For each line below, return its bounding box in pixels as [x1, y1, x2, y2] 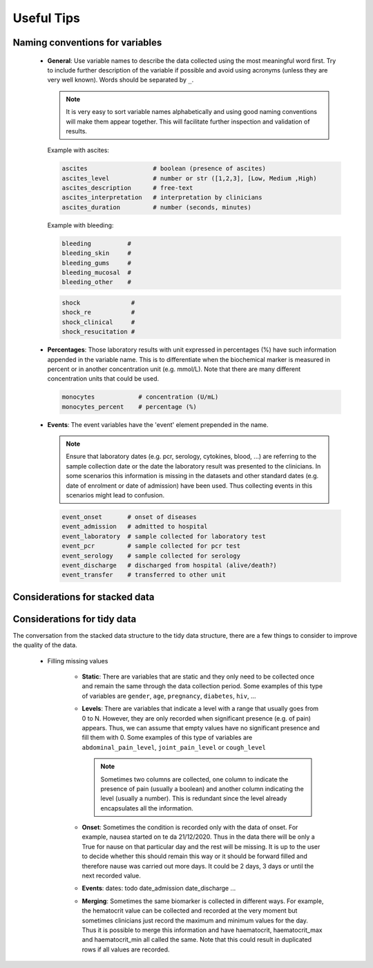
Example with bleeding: [47, 221, 114, 229]
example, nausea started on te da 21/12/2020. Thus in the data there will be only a [82, 833, 316, 841]
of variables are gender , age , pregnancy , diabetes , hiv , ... [82, 692, 256, 700]
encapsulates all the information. [100, 804, 193, 812]
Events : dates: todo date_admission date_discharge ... [82, 884, 236, 893]
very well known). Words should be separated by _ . [47, 76, 194, 84]
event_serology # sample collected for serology [61, 551, 241, 560]
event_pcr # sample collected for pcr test [61, 542, 241, 550]
